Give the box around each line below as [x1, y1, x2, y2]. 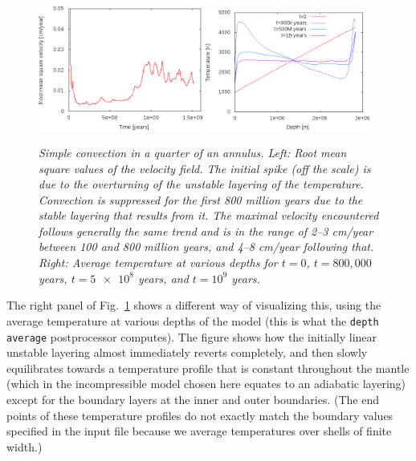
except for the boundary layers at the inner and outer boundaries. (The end [6, 390, 379, 407]
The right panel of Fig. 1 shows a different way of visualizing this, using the [6, 297, 381, 313]
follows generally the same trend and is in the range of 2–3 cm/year [39, 222, 373, 239]
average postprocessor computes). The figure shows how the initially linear [6, 328, 377, 345]
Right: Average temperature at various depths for [39, 254, 278, 271]
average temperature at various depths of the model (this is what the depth [6, 312, 379, 329]
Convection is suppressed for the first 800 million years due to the [39, 191, 363, 208]
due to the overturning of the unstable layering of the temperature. [39, 176, 364, 192]
